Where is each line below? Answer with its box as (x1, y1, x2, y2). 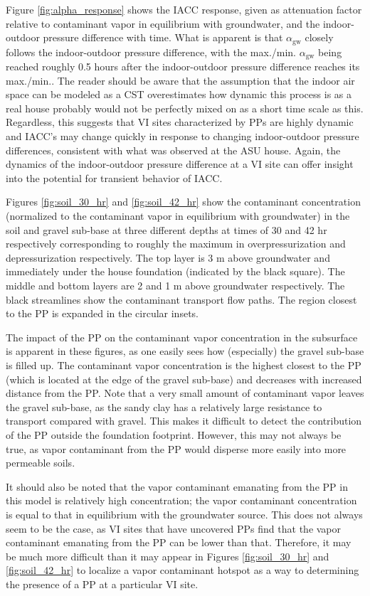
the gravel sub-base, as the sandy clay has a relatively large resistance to (6, 399, 322, 414)
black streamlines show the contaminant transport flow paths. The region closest (6, 292, 357, 307)
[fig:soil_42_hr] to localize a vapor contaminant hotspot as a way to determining (6, 563, 359, 578)
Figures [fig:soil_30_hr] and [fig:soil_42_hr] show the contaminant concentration (6, 194, 361, 209)
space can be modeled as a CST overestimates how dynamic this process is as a (6, 87, 351, 102)
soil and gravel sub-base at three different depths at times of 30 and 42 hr (6, 222, 327, 237)
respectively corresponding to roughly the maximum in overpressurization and (6, 236, 346, 251)
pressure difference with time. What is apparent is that (43, 30, 283, 45)
